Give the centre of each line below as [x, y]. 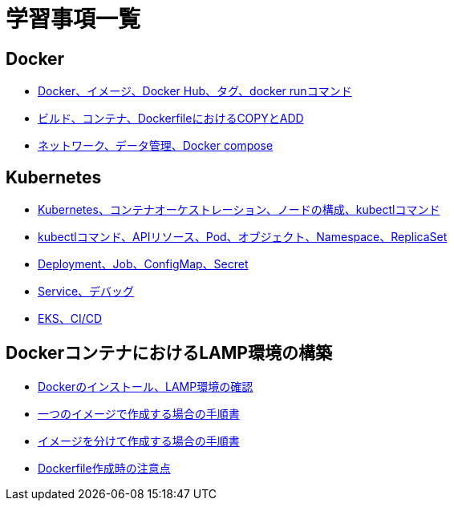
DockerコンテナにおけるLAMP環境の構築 [169, 353]
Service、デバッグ [86, 292]
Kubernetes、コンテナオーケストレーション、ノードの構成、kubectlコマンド [239, 210]
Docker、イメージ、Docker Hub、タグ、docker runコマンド [195, 91]
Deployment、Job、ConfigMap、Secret [143, 264]
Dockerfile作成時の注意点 [104, 468]
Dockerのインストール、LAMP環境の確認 [146, 386]
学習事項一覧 [73, 19]
